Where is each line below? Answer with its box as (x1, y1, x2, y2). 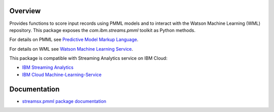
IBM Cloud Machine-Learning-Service (22, 71, 101, 78)
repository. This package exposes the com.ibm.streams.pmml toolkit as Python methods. (9, 27, 195, 33)
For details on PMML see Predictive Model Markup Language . (9, 36, 139, 43)
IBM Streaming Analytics (22, 64, 74, 70)
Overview (9, 7, 41, 15)
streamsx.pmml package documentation (22, 98, 107, 104)
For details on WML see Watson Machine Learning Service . (9, 46, 133, 52)
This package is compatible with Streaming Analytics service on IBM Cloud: (9, 55, 167, 61)
